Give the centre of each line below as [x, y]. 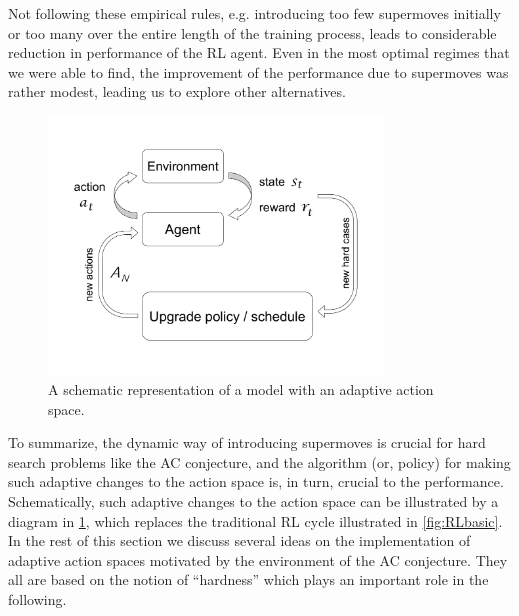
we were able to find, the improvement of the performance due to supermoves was [258, 71]
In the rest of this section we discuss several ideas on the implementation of [239, 540]
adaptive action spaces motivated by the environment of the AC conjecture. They [258, 559]
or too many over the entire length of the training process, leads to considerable [252, 32]
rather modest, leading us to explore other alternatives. [177, 91]
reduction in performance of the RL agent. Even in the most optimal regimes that [259, 52]
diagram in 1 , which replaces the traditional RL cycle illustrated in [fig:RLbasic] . [255, 520]
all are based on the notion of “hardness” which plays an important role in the [248, 579]
